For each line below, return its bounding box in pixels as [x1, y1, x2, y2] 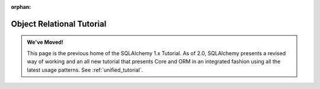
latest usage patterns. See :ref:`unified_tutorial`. [27, 66, 143, 74]
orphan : [11, 4, 31, 10]
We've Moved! [27, 39, 63, 46]
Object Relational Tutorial [11, 18, 107, 29]
